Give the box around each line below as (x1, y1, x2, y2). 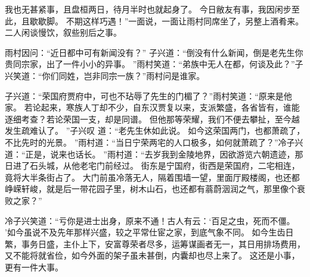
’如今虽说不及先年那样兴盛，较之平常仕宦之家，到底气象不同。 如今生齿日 (5, 226, 294, 238)
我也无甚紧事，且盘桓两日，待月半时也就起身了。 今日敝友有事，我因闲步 (5, 3, 292, 15)
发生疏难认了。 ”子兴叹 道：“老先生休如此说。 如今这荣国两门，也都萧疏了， (5, 124, 305, 137)
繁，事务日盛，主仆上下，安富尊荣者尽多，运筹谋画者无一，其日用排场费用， (5, 237, 305, 250)
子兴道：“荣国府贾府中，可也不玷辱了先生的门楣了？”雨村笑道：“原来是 (5, 89, 284, 102)
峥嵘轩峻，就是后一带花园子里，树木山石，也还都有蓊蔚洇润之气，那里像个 (5, 182, 297, 195)
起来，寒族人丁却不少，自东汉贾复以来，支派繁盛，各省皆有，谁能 (41, 101, 300, 114)
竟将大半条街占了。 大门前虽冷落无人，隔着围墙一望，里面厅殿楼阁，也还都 (5, 171, 300, 183)
